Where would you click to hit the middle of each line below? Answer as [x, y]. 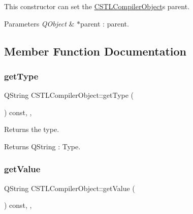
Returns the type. [32, 129]
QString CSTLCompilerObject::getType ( [69, 95]
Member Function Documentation [95, 51]
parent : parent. [105, 23]
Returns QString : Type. [42, 146]
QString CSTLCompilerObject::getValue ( [70, 188]
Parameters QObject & [39, 23]
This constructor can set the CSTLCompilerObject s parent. [97, 6]
